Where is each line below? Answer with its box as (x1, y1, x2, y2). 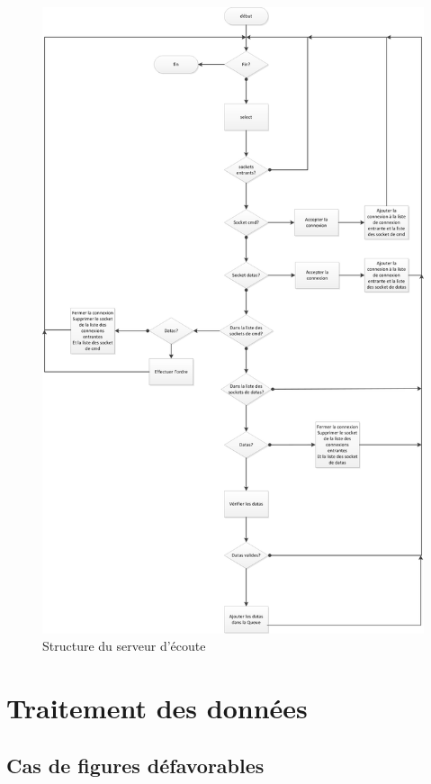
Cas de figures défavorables (6, 751, 265, 779)
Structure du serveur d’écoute (42, 636, 206, 655)
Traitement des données (6, 689, 308, 726)
